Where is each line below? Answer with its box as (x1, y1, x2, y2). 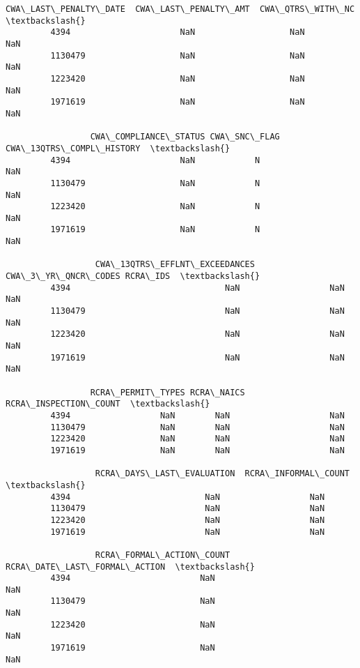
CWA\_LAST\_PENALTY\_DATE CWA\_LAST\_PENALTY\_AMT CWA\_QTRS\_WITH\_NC (6, 4, 355, 14)
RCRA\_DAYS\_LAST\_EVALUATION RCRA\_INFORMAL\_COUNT (95, 469, 350, 479)
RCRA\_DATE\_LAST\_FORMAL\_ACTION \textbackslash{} (6, 561, 255, 572)
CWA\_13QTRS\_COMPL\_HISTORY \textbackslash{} (6, 143, 230, 153)
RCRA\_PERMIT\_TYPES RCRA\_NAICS (90, 387, 245, 397)
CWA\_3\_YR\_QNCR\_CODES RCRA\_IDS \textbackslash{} (6, 271, 260, 282)
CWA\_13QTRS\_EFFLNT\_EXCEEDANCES (95, 259, 255, 270)
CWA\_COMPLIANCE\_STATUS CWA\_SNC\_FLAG (90, 132, 280, 142)
